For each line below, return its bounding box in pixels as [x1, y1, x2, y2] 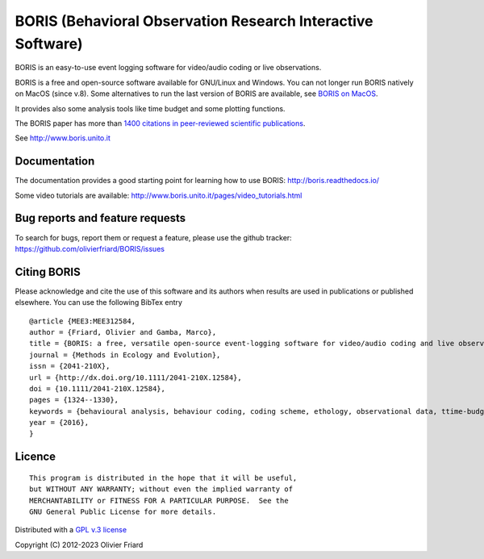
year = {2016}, [29, 418, 90, 428]
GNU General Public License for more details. [29, 507, 217, 516]
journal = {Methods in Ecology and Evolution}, [29, 350, 221, 359]
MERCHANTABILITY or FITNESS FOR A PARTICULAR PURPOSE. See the [29, 496, 290, 505]
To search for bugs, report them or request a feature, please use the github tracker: [15, 232, 292, 242]
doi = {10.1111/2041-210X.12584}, [29, 384, 165, 393]
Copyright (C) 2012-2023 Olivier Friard [15, 540, 144, 549]
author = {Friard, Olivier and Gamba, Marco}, [29, 327, 217, 336]
